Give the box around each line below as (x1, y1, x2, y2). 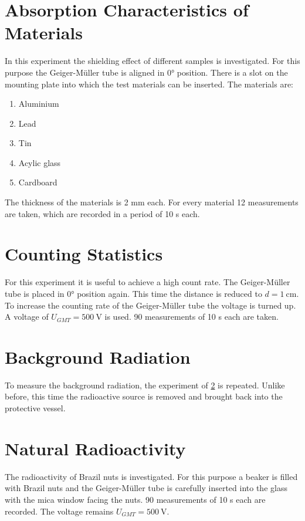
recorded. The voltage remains (5, 505, 114, 517)
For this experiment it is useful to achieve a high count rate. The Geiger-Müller (5, 276, 290, 288)
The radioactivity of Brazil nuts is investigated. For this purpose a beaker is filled (5, 470, 298, 482)
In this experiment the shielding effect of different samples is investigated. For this (5, 55, 300, 67)
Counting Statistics (5, 242, 163, 266)
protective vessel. (5, 402, 66, 414)
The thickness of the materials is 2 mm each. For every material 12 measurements (5, 196, 299, 208)
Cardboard (18, 176, 57, 188)
